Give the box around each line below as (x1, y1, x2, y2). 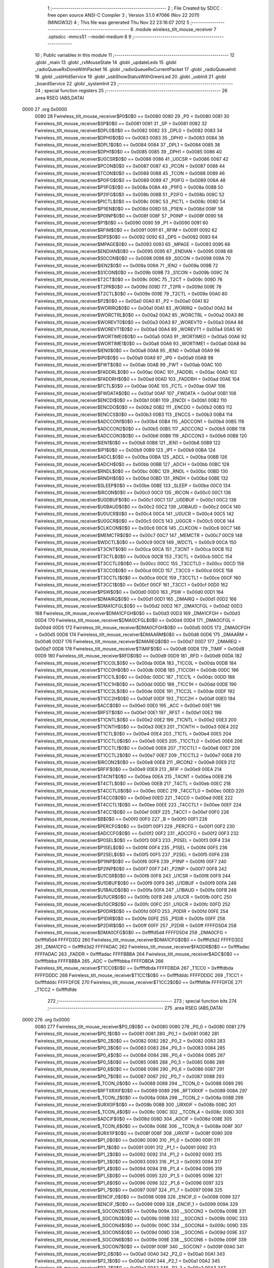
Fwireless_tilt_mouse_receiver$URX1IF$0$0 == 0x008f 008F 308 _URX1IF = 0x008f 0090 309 (35, 1130, 233, 1136)
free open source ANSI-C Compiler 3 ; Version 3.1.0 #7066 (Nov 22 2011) (47, 12, 200, 18)
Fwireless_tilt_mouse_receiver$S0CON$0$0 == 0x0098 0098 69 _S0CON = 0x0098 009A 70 (35, 255, 231, 261)
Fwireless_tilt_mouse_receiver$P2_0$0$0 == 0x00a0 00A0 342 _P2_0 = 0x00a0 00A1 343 (35, 1251, 225, 1257)
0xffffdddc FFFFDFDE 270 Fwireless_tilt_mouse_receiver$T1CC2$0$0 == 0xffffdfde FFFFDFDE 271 (35, 979, 243, 985)
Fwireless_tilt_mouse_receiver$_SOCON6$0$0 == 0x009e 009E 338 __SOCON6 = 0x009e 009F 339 (35, 1237, 247, 1243)
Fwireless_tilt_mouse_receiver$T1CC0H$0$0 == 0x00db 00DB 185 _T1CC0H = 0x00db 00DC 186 (35, 667, 239, 673)
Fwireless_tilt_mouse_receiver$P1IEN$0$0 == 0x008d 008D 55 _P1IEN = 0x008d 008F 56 (35, 205, 223, 212)
